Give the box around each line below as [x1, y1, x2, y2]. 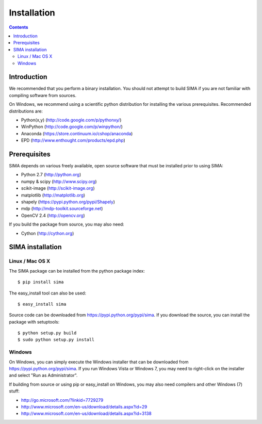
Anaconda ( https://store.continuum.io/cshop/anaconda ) [21, 130, 133, 136]
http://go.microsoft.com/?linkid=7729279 [21, 397, 104, 403]
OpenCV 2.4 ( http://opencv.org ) [21, 212, 85, 218]
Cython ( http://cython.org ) [21, 230, 74, 236]
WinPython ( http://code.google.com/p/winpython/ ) [21, 124, 123, 130]
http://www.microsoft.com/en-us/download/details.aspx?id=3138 [21, 410, 152, 417]
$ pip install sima [17, 279, 64, 285]
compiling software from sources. [9, 92, 77, 98]
